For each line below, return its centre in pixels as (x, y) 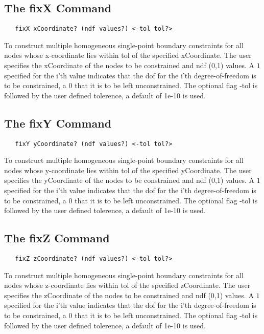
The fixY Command (58, 123)
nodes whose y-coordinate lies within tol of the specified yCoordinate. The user (128, 170)
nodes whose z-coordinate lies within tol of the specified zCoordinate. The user (127, 285)
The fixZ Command (57, 238)
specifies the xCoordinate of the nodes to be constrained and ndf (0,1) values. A (129, 65)
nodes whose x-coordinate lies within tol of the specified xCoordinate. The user (128, 55)
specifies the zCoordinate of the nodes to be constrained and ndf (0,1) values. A (129, 295)
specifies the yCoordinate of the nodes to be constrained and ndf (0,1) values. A (129, 180)
